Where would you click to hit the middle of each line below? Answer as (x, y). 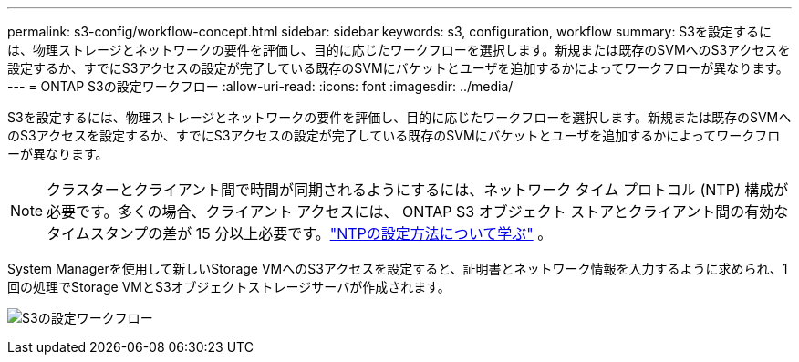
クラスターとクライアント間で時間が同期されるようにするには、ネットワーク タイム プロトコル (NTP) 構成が (418, 190)
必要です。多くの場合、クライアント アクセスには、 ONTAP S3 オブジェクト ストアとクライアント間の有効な (418, 212)
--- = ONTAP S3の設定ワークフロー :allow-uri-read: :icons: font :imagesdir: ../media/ (260, 86)
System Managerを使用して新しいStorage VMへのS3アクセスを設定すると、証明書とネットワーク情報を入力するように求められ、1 (398, 269)
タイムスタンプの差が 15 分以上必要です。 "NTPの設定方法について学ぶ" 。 (300, 233)
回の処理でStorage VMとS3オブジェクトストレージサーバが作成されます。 (229, 287)
